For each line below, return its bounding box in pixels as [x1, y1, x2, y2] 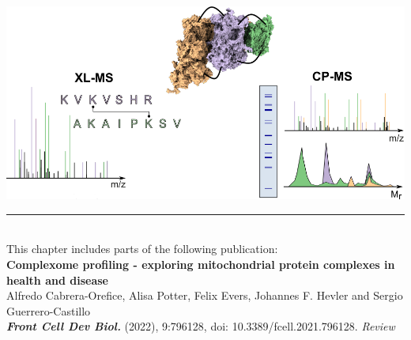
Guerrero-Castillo [6, 302, 91, 319]
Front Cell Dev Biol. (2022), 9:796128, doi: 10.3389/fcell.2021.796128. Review [6, 318, 395, 334]
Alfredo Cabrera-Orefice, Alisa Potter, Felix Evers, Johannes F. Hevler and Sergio [6, 287, 403, 304]
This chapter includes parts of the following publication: [6, 240, 278, 257]
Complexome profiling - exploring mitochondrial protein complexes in [6, 256, 395, 273]
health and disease [6, 271, 108, 288]
